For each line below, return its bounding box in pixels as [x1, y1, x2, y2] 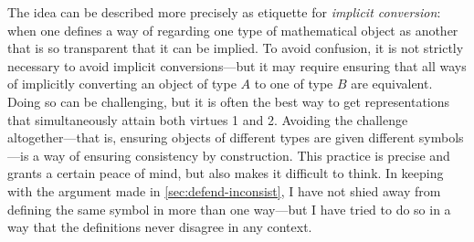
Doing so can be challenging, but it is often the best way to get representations [7, 91, 450, 110]
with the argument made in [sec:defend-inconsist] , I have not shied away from [7, 181, 441, 200]
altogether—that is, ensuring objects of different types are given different [7, 128, 416, 147]
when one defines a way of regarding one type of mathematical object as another [7, 20, 458, 39]
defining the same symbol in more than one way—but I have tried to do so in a [7, 199, 451, 218]
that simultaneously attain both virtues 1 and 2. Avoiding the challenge [7, 110, 408, 129]
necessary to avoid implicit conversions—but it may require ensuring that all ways [7, 56, 467, 75]
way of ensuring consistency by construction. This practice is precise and [43, 145, 450, 164]
